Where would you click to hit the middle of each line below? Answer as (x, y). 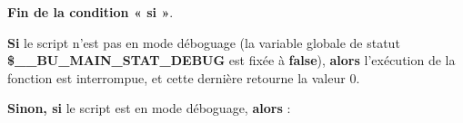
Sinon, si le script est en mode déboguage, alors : (149, 108)
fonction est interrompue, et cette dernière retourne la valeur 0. (184, 77)
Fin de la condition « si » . (91, 12)
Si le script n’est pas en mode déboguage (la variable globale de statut (204, 42)
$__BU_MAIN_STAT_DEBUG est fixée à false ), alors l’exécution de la (231, 60)
